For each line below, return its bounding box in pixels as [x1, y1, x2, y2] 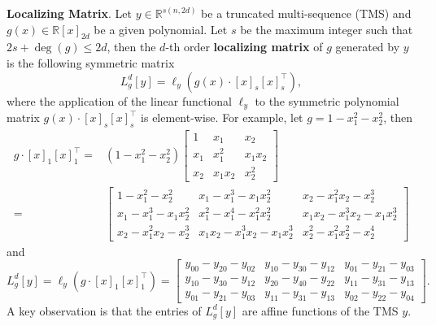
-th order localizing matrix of [165, 38, 323, 55]
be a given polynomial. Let [94, 20, 228, 37]
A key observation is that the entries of [7, 302, 202, 319]
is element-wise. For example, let [141, 109, 303, 126]
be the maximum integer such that [240, 20, 413, 37]
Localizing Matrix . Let [7, 5, 133, 21]
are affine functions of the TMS [242, 302, 399, 319]
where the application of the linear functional [7, 92, 233, 109]
